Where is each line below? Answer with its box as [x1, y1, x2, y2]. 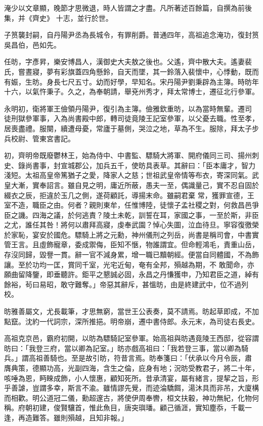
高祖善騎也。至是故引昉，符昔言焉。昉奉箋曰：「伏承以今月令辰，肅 [28, 353, 252, 363]
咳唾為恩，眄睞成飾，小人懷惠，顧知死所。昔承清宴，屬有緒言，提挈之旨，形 [4, 372, 259, 383]
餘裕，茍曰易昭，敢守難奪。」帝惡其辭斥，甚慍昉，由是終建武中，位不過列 [4, 279, 248, 289]
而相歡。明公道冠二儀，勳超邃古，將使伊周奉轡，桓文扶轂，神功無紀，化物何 [4, 392, 259, 403]
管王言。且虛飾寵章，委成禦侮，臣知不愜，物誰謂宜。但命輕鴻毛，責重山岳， [4, 239, 259, 250]
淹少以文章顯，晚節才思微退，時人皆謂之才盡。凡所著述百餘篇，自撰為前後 [4, 3, 252, 13]
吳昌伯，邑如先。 [4, 39, 61, 50]
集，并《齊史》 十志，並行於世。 [4, 12, 113, 23]
